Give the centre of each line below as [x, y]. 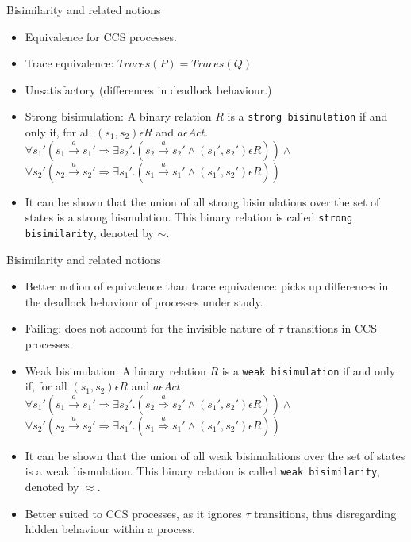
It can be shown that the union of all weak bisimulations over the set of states [215, 455]
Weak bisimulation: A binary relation [115, 370]
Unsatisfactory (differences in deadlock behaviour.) [148, 89]
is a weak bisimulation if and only [309, 370]
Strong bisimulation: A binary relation [118, 116]
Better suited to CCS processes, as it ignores [133, 513]
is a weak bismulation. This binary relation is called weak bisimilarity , [203, 471]
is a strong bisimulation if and [307, 116]
